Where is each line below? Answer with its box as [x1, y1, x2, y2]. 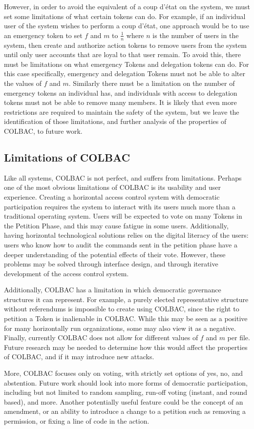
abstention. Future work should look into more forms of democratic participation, [4, 377, 248, 388]
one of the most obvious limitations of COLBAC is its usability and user [4, 182, 221, 192]
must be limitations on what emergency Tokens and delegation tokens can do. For [4, 59, 249, 69]
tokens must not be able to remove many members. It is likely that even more [4, 97, 237, 107]
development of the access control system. [4, 268, 129, 278]
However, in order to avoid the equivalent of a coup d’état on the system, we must [4, 1, 250, 11]
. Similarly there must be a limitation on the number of [68, 78, 235, 88]
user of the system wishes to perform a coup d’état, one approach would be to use [4, 20, 249, 31]
